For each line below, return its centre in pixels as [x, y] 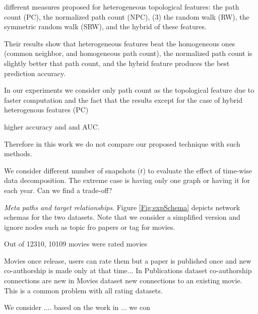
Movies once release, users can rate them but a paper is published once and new [128, 260]
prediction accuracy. [35, 73]
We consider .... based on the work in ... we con [77, 307]
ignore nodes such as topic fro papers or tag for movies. [90, 227]
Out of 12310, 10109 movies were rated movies [76, 244]
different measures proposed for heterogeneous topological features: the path [122, 7]
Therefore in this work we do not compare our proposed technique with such [122, 143]
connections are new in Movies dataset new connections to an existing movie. [123, 280]
